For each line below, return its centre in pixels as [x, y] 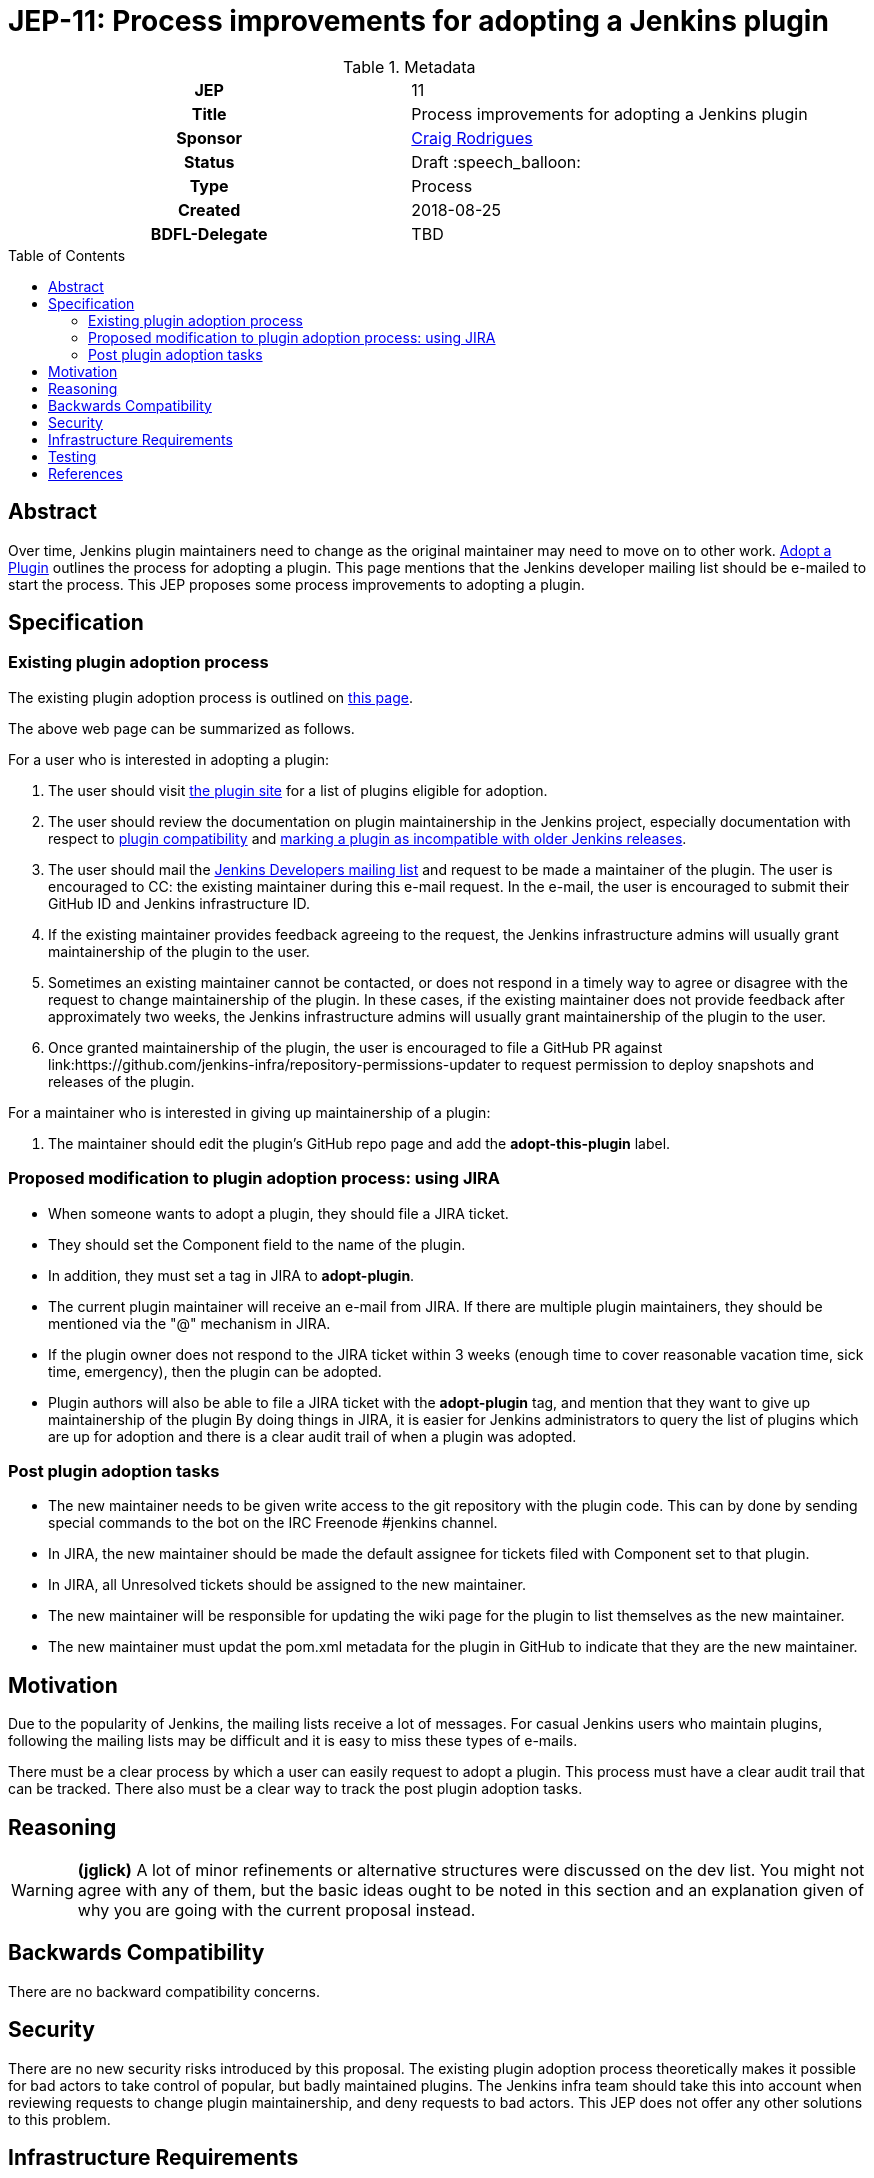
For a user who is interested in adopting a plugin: [168, 759]
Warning [42, 1890]
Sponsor [209, 137]
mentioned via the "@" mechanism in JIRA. [189, 1323]
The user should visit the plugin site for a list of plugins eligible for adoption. [298, 790]
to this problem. [59, 2119]
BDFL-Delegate [209, 233]
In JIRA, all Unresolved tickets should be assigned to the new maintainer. [287, 1585]
